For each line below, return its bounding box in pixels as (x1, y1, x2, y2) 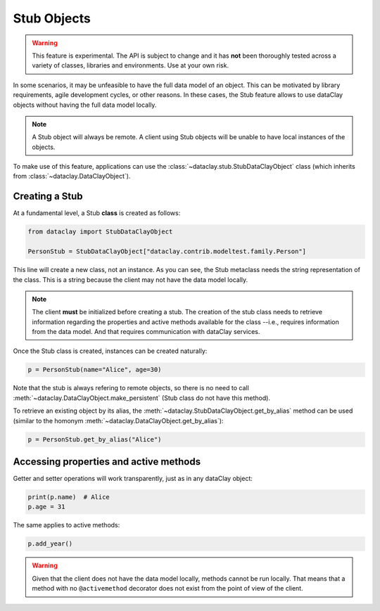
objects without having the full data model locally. (13, 101, 157, 109)
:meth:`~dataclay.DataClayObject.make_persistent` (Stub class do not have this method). (13, 394, 271, 402)
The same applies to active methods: (13, 521, 120, 529)
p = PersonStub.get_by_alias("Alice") (27, 435, 162, 443)
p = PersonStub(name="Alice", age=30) (27, 366, 162, 374)
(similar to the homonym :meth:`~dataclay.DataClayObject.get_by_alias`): (13, 416, 224, 425)
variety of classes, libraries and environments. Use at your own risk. (32, 61, 229, 70)
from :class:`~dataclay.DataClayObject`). (13, 172, 131, 181)
